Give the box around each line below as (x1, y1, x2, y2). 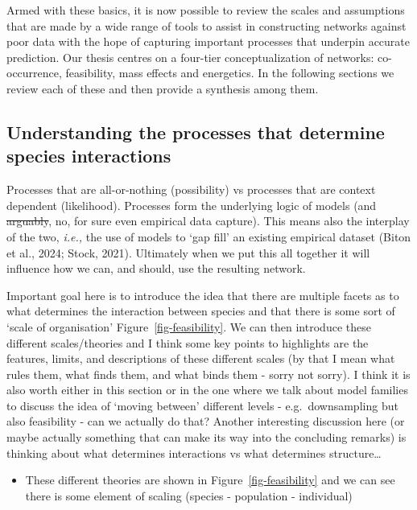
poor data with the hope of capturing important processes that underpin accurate (6, 33, 411, 50)
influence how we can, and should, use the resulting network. (6, 260, 306, 277)
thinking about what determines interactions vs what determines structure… (6, 444, 382, 461)
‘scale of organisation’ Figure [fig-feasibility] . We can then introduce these (6, 318, 371, 335)
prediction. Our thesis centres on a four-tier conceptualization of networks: (6, 48, 374, 65)
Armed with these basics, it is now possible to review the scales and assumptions (6, 2, 405, 18)
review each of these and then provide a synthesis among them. (6, 80, 319, 97)
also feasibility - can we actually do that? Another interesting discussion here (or (6, 413, 405, 430)
